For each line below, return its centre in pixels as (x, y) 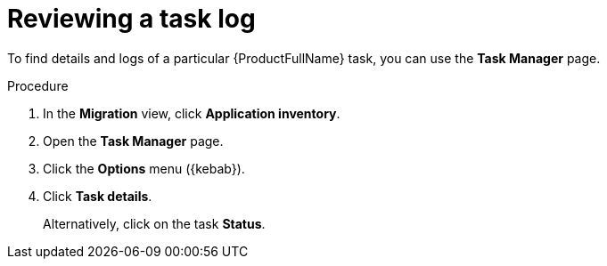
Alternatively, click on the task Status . (154, 223)
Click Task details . (98, 196)
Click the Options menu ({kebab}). (144, 168)
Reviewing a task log (131, 19)
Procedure (38, 85)
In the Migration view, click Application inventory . (192, 113)
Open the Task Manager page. (133, 141)
